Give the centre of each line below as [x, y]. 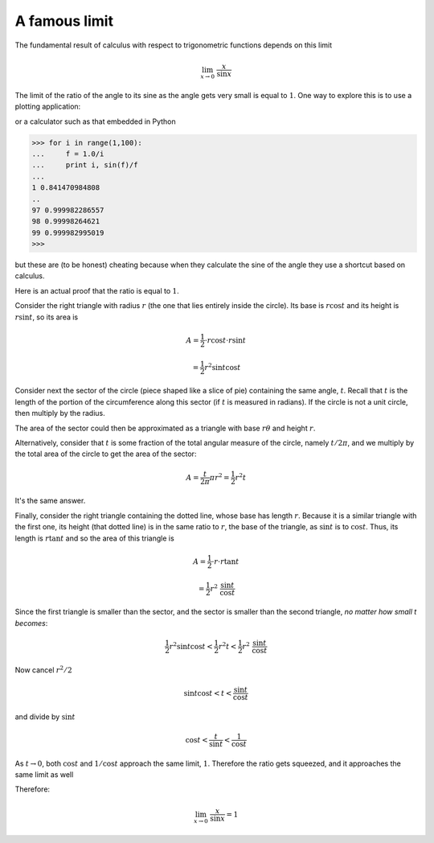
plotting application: [48, 107]
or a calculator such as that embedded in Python [95, 121]
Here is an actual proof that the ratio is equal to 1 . [97, 290]
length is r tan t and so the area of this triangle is [94, 538]
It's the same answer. [50, 501]
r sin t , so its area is [47, 317]
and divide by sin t [45, 717]
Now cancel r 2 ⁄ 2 [43, 670]
